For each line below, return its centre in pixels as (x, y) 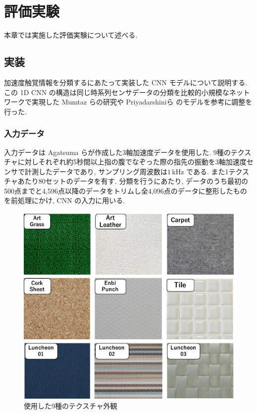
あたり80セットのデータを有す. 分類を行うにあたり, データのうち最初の (133, 181)
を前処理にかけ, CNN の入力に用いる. (65, 200)
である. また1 (207, 171)
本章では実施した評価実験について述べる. (71, 35)
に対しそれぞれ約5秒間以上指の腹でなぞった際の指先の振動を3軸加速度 (132, 162)
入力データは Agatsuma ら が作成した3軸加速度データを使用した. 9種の (117, 152)
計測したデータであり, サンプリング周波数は (96, 171)
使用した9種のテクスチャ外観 (71, 406)
